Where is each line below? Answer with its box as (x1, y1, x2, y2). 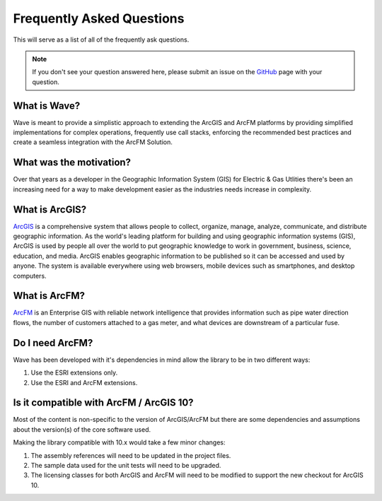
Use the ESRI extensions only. (30, 368, 118, 377)
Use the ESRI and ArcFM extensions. (30, 378, 138, 387)
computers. (13, 271, 47, 280)
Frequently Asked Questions (13, 11, 185, 26)
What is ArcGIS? (13, 204, 87, 216)
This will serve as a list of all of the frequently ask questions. (13, 35, 190, 44)
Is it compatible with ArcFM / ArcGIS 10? (13, 396, 194, 409)
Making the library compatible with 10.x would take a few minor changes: (13, 438, 226, 447)
